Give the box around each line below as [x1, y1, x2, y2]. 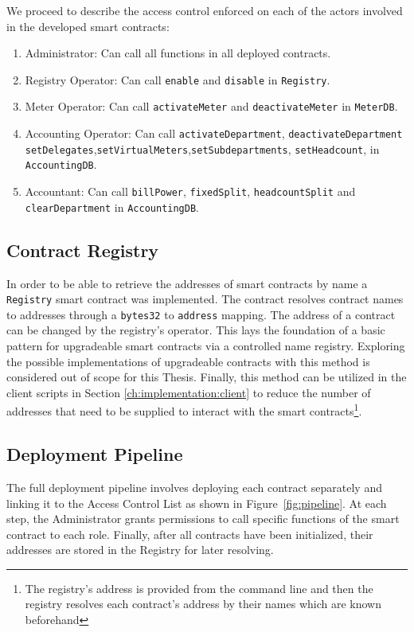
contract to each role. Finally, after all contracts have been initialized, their [6, 525, 373, 542]
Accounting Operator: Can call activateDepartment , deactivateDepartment [25, 125, 403, 142]
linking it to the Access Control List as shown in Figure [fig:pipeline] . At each [6, 494, 387, 511]
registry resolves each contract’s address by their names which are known [25, 595, 381, 612]
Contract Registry [6, 237, 159, 262]
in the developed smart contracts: [6, 18, 170, 34]
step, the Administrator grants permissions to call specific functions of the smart [6, 510, 400, 527]
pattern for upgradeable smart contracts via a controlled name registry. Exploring [6, 337, 405, 354]
